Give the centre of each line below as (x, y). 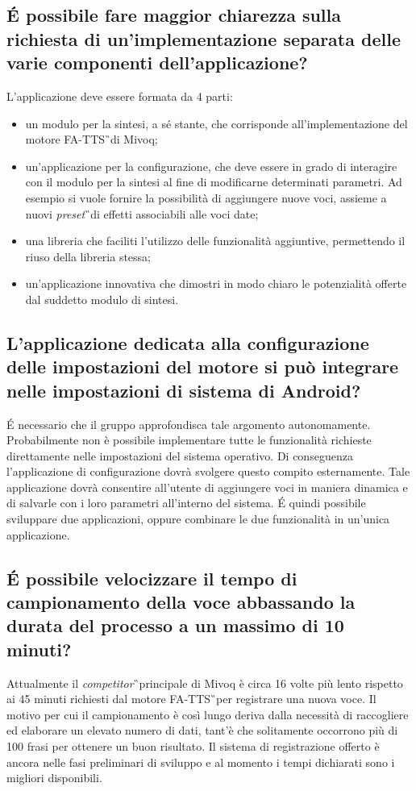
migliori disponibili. (54, 778)
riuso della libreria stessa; (88, 256)
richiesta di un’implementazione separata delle (204, 38)
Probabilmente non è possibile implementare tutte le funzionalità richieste (189, 440)
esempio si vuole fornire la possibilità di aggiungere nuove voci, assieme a (206, 197)
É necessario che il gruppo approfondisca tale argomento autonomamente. (189, 424)
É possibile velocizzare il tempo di (152, 578)
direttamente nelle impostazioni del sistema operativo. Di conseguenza (180, 455)
